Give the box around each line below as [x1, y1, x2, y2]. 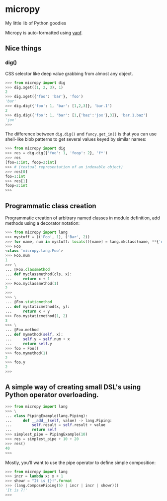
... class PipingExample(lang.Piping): [5, 413, 88, 418]
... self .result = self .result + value [5, 423, 106, 428]
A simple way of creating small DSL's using [5, 383, 141, 392]
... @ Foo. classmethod [5, 267, 50, 272]
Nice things [5, 44, 42, 53]
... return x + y [5, 309, 50, 314]
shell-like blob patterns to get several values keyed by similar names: [5, 136, 147, 142]
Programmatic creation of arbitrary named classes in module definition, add [5, 215, 160, 221]
